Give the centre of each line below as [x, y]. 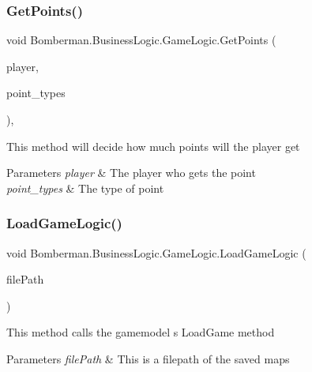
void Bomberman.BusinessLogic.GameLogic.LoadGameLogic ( [156, 252]
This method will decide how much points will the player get [153, 146]
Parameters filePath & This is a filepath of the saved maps [148, 358]
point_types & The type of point [85, 188]
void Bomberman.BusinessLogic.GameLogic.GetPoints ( [141, 40]
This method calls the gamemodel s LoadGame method [141, 332]
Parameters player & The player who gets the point [131, 173]
